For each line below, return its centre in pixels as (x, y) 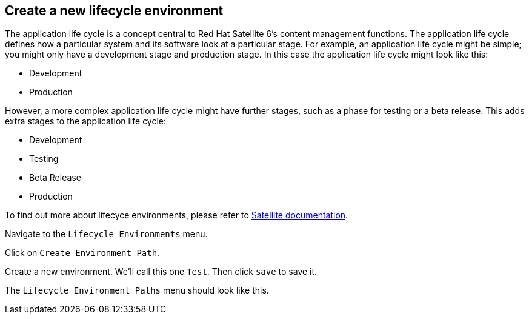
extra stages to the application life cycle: (86, 121)
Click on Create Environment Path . (82, 253)
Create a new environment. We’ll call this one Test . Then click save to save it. (161, 272)
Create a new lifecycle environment (114, 11)
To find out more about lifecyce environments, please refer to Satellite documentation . (177, 215)
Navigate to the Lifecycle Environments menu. (106, 234)
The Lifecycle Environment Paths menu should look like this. (137, 290)
